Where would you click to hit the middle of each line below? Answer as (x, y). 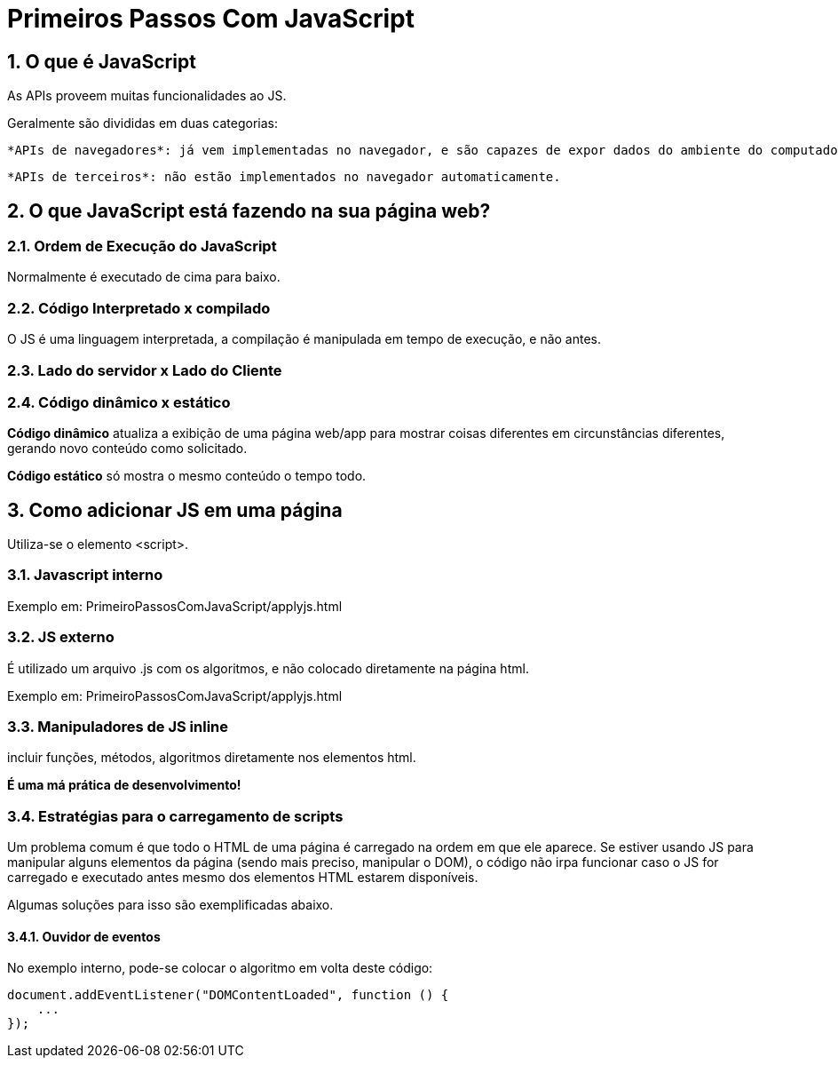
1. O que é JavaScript (102, 61)
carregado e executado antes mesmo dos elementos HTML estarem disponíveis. (243, 878)
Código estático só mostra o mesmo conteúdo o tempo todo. (187, 476)
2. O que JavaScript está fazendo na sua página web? (249, 211)
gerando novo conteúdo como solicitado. (127, 449)
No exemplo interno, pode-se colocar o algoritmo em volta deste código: (220, 968)
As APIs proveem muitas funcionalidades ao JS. (147, 96)
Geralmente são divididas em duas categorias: (142, 123)
